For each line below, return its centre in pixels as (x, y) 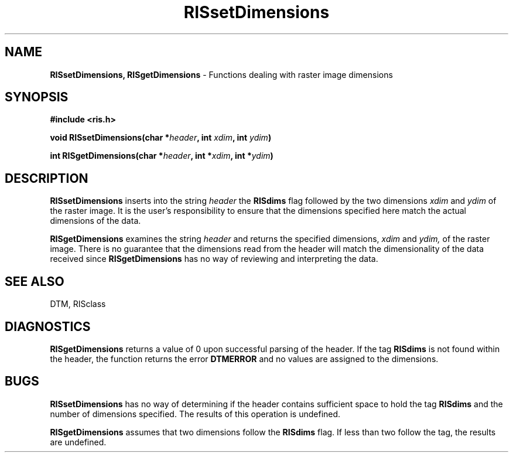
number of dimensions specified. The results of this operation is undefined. (195, 414)
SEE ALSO (35, 281)
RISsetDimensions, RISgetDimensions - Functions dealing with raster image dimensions (221, 74)
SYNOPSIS (37, 97)
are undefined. (78, 442)
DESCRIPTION (47, 178)
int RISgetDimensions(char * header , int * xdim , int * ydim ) (162, 156)
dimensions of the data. (95, 221)
